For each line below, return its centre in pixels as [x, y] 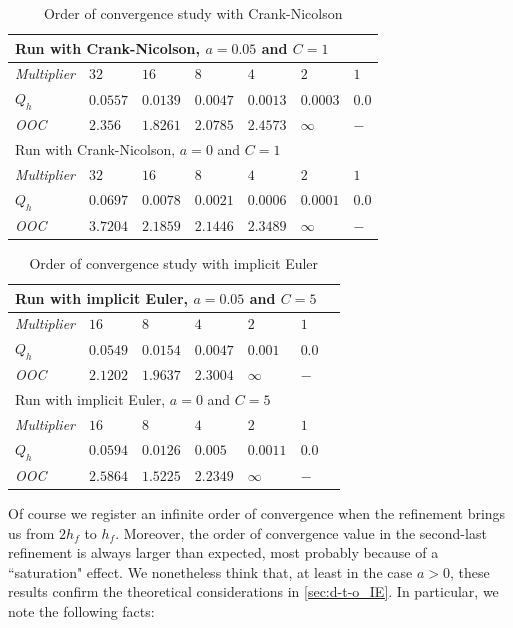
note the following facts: [81, 610]
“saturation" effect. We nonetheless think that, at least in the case [210, 571]
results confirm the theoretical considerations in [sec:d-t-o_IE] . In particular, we [253, 591]
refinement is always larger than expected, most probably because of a [223, 552]
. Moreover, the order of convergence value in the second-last [301, 532]
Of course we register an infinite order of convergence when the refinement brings [257, 513]
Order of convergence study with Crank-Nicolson [193, 13]
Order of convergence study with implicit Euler [174, 263]
